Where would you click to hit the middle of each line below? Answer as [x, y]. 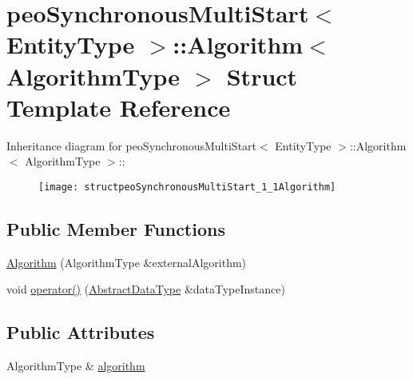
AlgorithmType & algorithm [76, 366]
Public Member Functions [116, 228]
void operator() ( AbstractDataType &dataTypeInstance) [146, 289]
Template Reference [119, 107]
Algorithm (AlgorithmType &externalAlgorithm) [127, 262]
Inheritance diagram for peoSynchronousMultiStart [132, 145]
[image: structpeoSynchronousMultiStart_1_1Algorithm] [187, 187]
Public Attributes [81, 332]
